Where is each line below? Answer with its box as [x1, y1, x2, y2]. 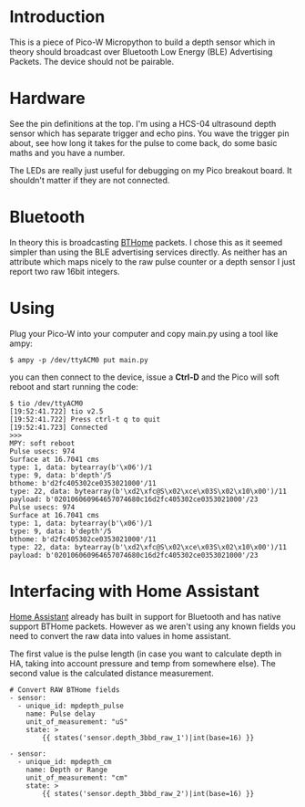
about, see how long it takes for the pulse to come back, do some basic [9, 137, 278, 148]
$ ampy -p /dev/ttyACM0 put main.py [9, 355, 148, 364]
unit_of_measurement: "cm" [25, 773, 128, 782]
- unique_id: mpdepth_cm [17, 757, 112, 766]
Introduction [9, 6, 106, 27]
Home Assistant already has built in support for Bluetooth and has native [9, 611, 281, 622]
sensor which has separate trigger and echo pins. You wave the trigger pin [9, 128, 290, 139]
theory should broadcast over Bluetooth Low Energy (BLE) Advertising [9, 46, 273, 57]
